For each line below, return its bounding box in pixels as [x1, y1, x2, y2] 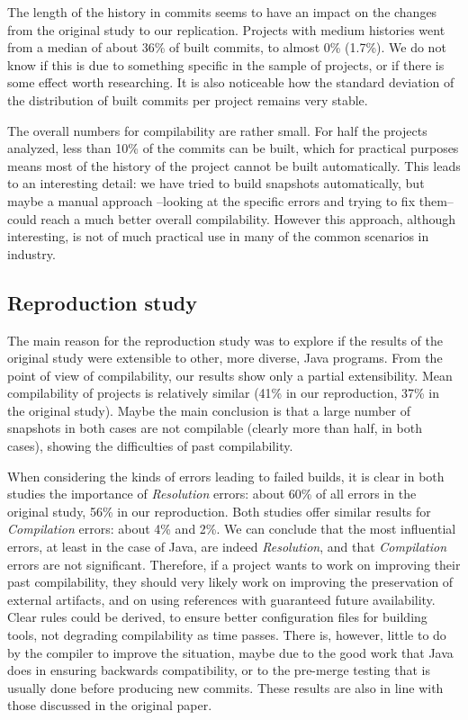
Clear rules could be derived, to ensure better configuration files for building [7, 607, 427, 626]
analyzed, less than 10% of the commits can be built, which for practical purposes [7, 139, 459, 157]
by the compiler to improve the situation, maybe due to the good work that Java [7, 643, 454, 661]
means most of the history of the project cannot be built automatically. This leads [7, 156, 461, 175]
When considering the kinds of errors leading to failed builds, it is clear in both [7, 466, 445, 485]
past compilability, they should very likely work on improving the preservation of [7, 572, 454, 591]
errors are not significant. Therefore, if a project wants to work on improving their [7, 554, 461, 573]
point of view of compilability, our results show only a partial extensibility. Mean [7, 365, 453, 384]
